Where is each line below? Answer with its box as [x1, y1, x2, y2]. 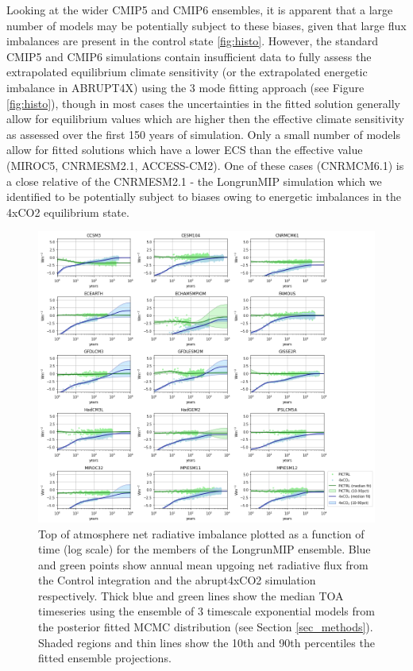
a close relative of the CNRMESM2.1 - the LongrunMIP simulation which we [6, 172, 382, 189]
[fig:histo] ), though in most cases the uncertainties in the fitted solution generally [6, 94, 401, 111]
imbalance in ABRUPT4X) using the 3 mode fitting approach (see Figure [6, 79, 365, 95]
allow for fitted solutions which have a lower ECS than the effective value [6, 141, 363, 158]
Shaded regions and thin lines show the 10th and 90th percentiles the [38, 634, 375, 650]
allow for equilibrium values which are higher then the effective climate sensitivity [6, 110, 404, 127]
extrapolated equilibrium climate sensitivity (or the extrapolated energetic [6, 64, 368, 80]
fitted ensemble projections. [38, 650, 172, 666]
